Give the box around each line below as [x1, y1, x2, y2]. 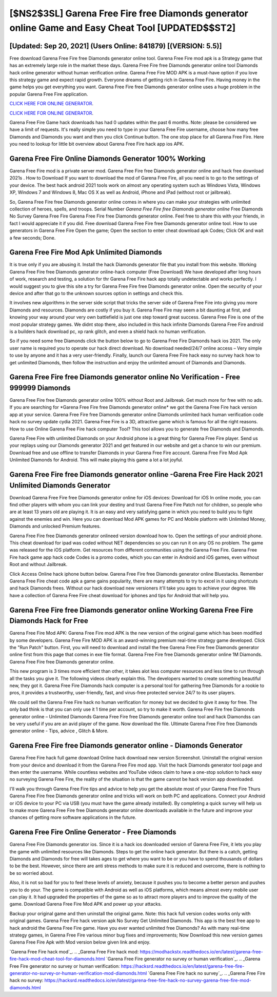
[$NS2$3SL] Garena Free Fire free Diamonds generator [9, 8, 248, 19]
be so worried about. [9, 870, 54, 876]
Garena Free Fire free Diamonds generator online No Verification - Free [9, 373, 241, 382]
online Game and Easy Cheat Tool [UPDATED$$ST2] [9, 22, 236, 33]
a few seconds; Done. [9, 234, 56, 241]
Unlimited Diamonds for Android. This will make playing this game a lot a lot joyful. [9, 457, 183, 463]
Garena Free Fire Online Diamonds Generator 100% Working [9, 154, 206, 163]
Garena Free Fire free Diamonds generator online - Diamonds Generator [9, 741, 243, 750]
